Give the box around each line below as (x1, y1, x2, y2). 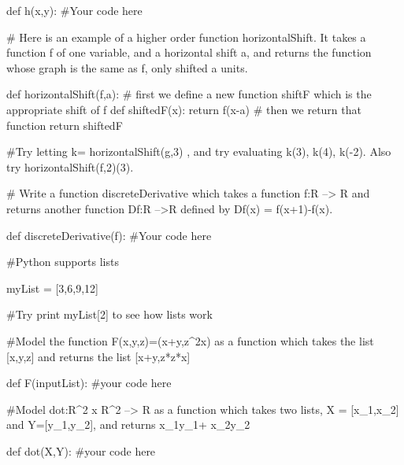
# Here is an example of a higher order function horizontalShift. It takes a (6, 28, 366, 45)
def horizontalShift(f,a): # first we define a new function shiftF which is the (6, 86, 372, 102)
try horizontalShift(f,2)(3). (6, 158, 134, 175)
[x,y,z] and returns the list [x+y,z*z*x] (6, 348, 191, 364)
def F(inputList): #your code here (6, 375, 172, 391)
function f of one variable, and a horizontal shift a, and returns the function (6, 44, 372, 61)
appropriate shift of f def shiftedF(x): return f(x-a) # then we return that (6, 101, 361, 117)
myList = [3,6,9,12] (6, 279, 98, 296)
